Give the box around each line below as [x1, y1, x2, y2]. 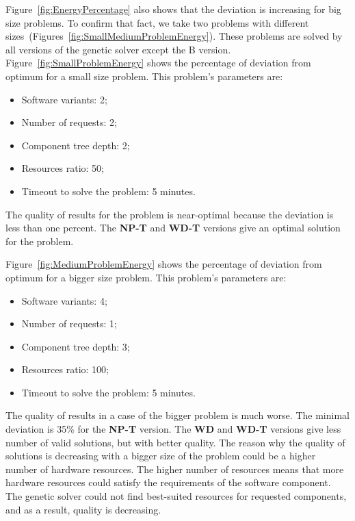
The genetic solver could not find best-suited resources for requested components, [5, 489, 347, 503]
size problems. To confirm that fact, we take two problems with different [5, 15, 309, 29]
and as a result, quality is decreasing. [5, 502, 161, 516]
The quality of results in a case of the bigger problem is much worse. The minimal [5, 408, 350, 422]
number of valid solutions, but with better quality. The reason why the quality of [5, 435, 345, 449]
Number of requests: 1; [21, 316, 117, 331]
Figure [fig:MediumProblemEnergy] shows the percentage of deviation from [5, 257, 322, 271]
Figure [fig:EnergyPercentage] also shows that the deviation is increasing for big [5, 2, 341, 16]
